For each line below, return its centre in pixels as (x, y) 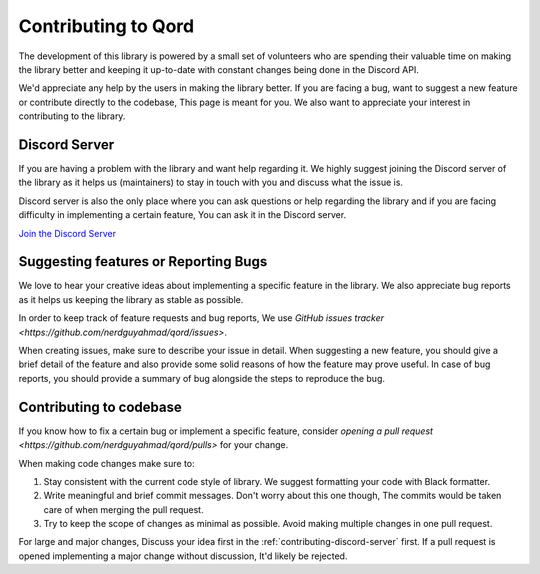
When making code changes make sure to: (106, 463)
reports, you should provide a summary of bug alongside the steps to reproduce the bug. (201, 378)
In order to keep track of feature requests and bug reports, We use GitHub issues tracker (201, 318)
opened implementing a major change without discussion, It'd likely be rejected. (183, 556)
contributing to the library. (72, 116)
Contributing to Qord (106, 26)
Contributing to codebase (100, 406)
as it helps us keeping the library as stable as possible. (131, 299)
